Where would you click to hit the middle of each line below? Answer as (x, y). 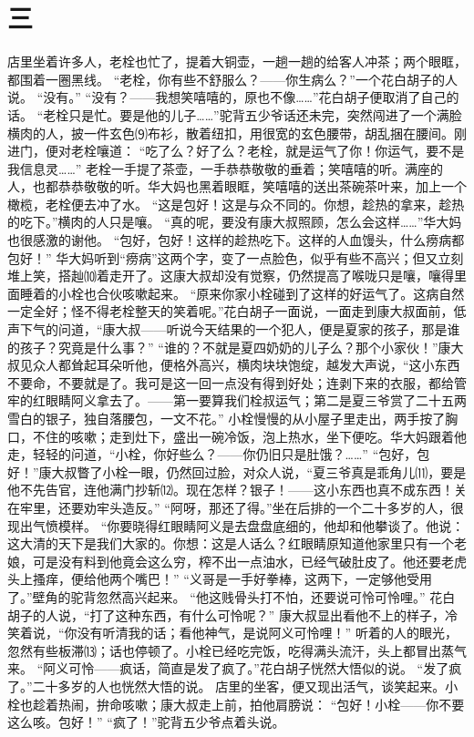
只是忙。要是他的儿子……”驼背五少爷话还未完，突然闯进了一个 (252, 114)
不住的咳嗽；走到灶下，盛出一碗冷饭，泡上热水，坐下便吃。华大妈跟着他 (249, 436)
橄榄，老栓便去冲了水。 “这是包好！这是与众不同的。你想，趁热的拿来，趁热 (236, 204)
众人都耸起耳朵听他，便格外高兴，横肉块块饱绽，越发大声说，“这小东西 (246, 365)
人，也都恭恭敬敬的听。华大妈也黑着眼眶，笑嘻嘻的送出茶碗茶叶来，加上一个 (237, 186)
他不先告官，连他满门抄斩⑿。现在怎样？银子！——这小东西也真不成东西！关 (237, 490)
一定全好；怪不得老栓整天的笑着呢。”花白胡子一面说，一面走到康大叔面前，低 (237, 311)
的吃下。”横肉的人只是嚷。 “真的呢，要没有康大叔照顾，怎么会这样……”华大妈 (235, 222)
